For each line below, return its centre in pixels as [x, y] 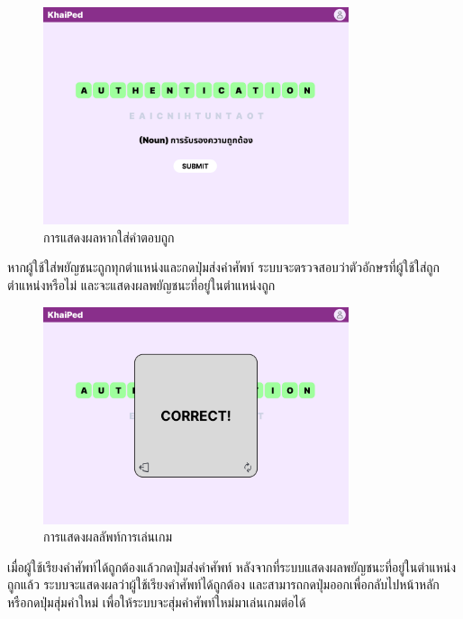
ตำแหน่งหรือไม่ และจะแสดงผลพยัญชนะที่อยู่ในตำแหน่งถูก [141, 284]
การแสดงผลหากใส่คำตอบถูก [109, 237]
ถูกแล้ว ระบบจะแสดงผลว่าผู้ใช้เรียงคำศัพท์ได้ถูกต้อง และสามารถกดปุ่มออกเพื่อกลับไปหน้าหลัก [223, 584]
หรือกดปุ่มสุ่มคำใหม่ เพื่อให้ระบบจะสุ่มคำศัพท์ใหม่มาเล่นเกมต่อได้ [157, 602]
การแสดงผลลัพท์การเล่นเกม [108, 537]
